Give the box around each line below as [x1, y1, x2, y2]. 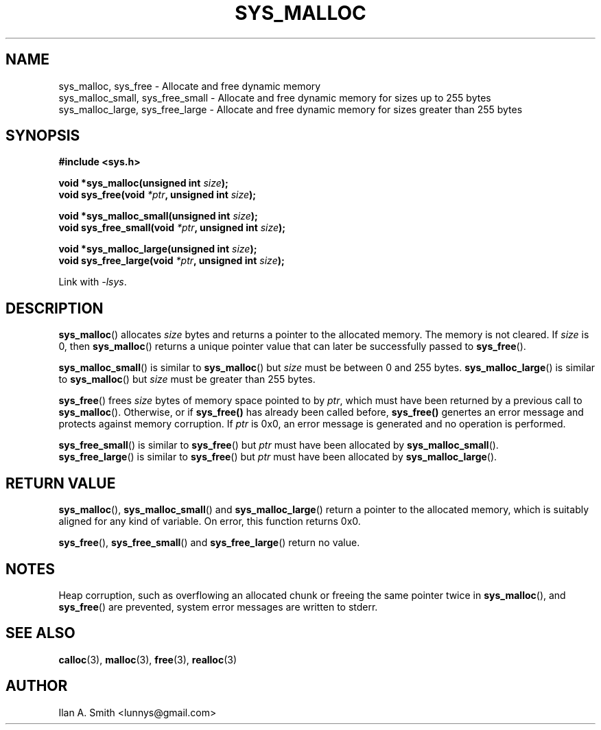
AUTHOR [5, 677, 68, 695]
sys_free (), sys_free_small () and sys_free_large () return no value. [58, 537, 360, 549]
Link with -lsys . [58, 276, 127, 288]
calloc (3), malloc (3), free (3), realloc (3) [58, 653, 237, 666]
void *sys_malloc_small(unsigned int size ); [58, 210, 258, 222]
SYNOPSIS [5, 127, 80, 145]
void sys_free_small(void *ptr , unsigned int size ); [58, 222, 286, 234]
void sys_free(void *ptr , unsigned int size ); [58, 189, 257, 201]
